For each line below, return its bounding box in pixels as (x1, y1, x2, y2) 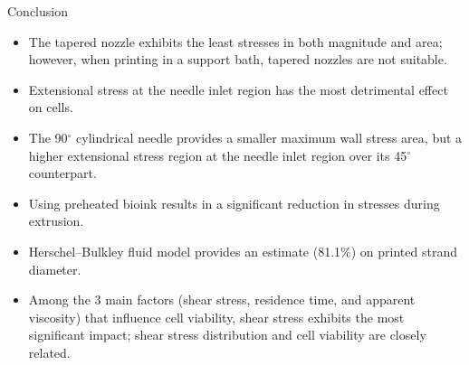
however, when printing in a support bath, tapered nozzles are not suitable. (28, 50, 447, 69)
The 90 (28, 127, 68, 146)
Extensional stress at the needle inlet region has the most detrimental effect (28, 80, 448, 98)
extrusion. (28, 211, 84, 230)
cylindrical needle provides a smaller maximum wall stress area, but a (76, 127, 463, 146)
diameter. (28, 259, 81, 278)
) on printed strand (350, 241, 457, 260)
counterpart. (28, 164, 97, 182)
